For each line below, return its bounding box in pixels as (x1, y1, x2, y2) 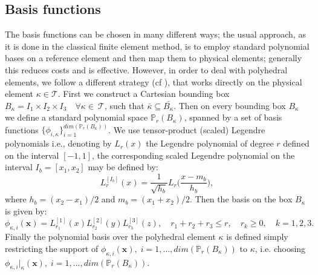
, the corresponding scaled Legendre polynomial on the (91, 148, 295, 161)
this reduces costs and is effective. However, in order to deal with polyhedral (5, 63, 288, 76)
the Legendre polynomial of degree (146, 137, 274, 150)
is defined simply (226, 230, 288, 243)
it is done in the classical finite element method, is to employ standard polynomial (5, 39, 310, 52)
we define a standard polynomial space (5, 111, 148, 124)
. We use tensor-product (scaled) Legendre (108, 123, 265, 136)
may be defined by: (88, 161, 158, 173)
